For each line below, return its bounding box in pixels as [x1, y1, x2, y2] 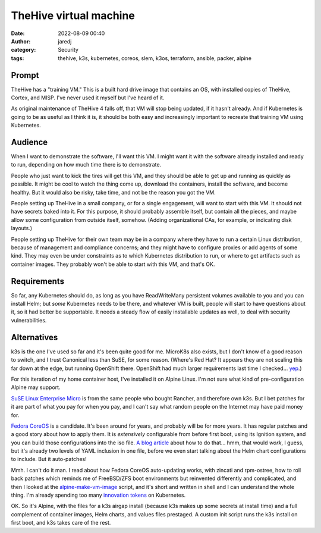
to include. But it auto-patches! [11, 456, 87, 463]
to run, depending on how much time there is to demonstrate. [11, 161, 162, 168]
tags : [11, 54, 24, 62]
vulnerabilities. [11, 316, 47, 324]
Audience [11, 137, 48, 147]
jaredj [58, 37, 72, 45]
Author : [11, 37, 31, 45]
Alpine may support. [11, 384, 61, 391]
